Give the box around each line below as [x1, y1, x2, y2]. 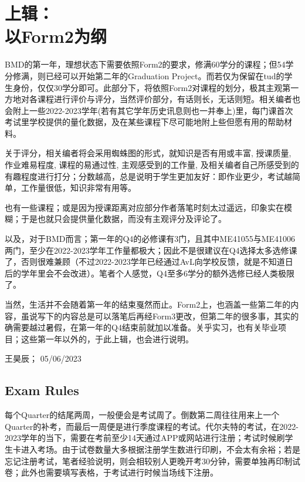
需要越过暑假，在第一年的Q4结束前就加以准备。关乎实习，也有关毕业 [12, 321, 278, 333]
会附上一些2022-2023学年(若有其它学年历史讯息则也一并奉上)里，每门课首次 [5, 104, 293, 116]
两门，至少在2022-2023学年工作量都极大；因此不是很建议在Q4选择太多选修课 [5, 244, 297, 256]
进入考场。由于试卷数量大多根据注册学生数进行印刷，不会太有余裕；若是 [21, 443, 300, 455]
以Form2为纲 [5, 24, 107, 48]
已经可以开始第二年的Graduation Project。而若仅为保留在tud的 [45, 69, 284, 82]
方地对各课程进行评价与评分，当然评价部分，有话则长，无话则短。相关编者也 [5, 93, 300, 105]
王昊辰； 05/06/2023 [5, 352, 82, 365]
